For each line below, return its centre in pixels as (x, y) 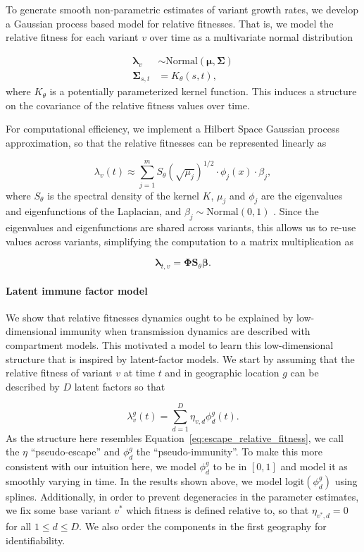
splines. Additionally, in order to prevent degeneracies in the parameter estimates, (182, 496)
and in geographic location (222, 373)
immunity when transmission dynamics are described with (185, 331)
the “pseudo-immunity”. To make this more (230, 452)
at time (139, 373)
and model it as (314, 466)
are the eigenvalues (302, 195)
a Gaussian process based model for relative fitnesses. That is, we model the (170, 23)
